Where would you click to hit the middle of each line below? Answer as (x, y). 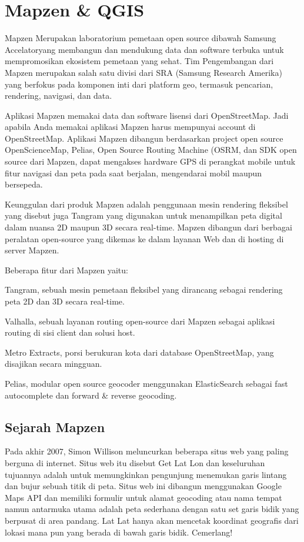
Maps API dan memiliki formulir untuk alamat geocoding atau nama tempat (143, 497)
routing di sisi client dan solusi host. (70, 332)
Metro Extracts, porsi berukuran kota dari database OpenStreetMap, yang (139, 352)
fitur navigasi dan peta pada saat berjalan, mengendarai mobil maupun (133, 173)
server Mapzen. (32, 250)
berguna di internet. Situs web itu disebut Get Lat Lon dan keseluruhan (135, 462)
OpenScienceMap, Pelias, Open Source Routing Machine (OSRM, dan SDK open (151, 150)
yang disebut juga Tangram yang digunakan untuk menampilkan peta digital (143, 215)
